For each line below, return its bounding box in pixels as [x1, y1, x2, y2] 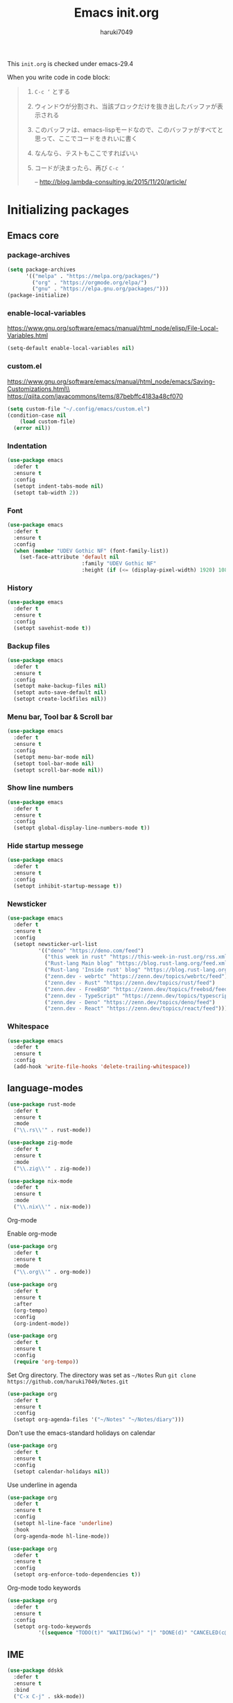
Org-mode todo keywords [7, 1584, 81, 1592]
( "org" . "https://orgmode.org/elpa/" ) [32, 279, 148, 286]
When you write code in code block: [7, 73, 111, 81]
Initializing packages [7, 202, 130, 218]
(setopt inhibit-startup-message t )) [13, 882, 123, 890]
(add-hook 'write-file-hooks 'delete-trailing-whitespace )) [13, 1063, 191, 1070]
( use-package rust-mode [7, 1101, 76, 1108]
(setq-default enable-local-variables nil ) [7, 345, 135, 352]
